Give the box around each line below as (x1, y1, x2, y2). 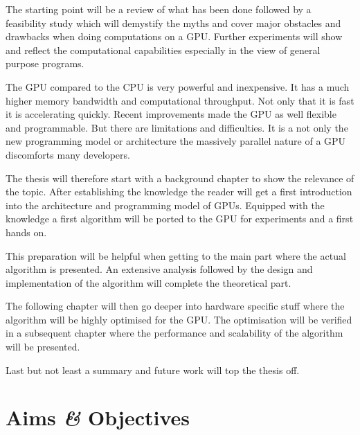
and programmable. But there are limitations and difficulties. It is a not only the (6, 120, 348, 134)
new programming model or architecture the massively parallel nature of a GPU (6, 134, 346, 148)
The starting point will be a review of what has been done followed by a (6, 2, 312, 16)
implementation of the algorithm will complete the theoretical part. (6, 275, 291, 290)
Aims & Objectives (6, 403, 190, 432)
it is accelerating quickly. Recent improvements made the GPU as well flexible (6, 107, 336, 121)
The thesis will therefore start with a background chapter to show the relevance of (6, 170, 354, 185)
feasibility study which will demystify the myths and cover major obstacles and (6, 15, 341, 30)
